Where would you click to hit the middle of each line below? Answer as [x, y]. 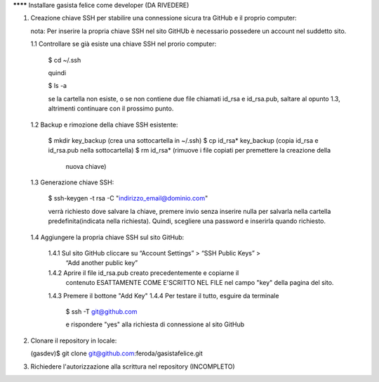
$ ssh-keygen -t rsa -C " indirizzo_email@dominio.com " [128, 198]
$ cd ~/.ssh [65, 60]
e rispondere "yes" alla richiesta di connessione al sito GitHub [155, 324]
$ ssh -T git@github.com [101, 311]
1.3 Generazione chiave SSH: [72, 182]
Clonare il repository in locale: [74, 340]
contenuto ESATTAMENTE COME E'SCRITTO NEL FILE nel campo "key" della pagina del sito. [200, 283]
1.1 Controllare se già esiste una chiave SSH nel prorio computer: [124, 44]
